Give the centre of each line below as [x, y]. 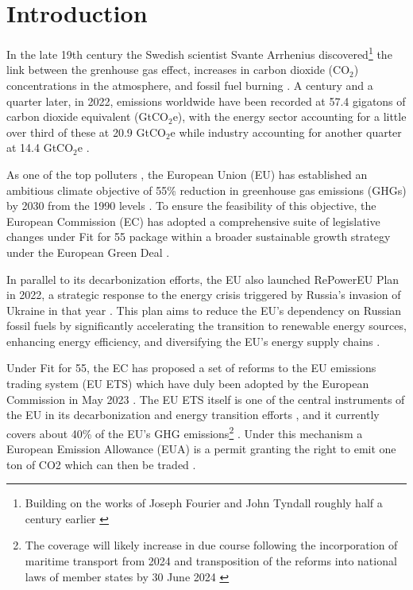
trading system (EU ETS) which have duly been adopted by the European [188, 384]
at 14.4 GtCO [40, 147]
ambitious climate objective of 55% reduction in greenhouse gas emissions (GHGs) [206, 190]
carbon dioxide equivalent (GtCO [87, 116]
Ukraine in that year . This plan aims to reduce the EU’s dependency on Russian [204, 310]
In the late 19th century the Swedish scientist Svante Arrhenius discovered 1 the [199, 53]
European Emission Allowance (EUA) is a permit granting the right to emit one [201, 449]
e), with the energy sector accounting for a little [289, 116]
